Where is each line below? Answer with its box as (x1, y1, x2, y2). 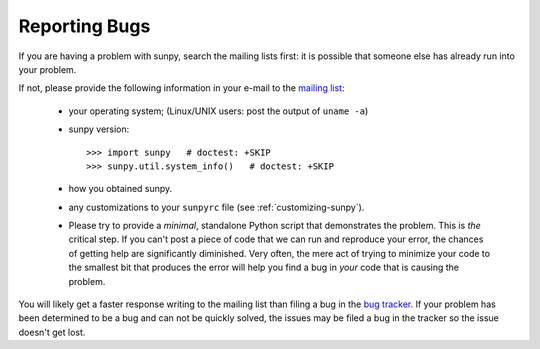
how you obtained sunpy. (68, 183, 173, 195)
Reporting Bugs (18, 15, 151, 37)
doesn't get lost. (18, 326, 86, 338)
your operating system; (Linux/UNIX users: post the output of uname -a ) (68, 105, 369, 117)
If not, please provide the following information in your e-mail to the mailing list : (18, 82, 345, 94)
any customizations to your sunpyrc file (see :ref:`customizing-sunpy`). (68, 201, 365, 213)
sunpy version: (68, 123, 130, 135)
